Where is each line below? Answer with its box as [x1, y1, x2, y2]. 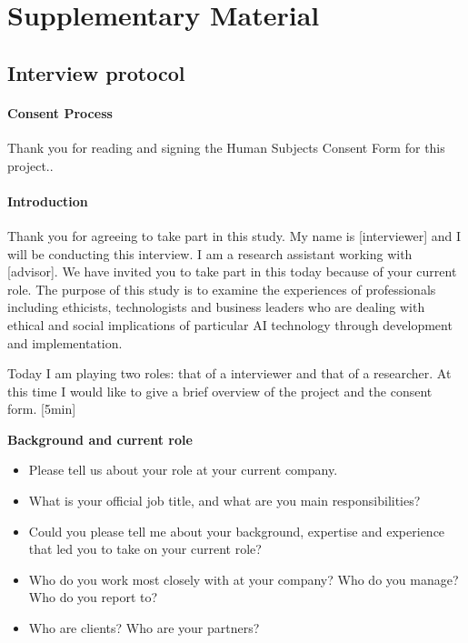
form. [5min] [7, 399, 76, 418]
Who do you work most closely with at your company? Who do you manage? [28, 569, 459, 588]
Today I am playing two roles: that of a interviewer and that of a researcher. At [7, 364, 452, 383]
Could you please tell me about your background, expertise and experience [28, 521, 445, 540]
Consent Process [7, 103, 113, 122]
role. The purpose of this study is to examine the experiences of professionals [7, 279, 436, 298]
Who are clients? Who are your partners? [28, 618, 260, 638]
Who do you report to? [28, 588, 158, 607]
